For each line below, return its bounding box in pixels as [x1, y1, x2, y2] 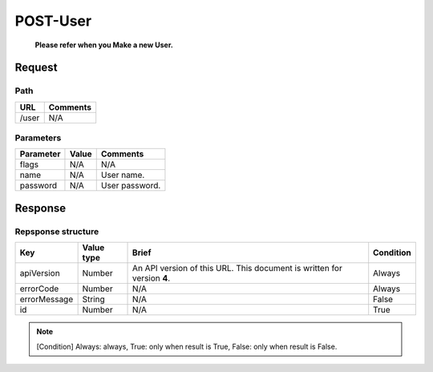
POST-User [14, 12, 92, 30]
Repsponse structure [14, 225, 99, 237]
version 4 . [132, 273, 171, 284]
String [82, 293, 106, 305]
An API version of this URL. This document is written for [132, 263, 342, 274]
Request [14, 61, 58, 75]
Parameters [14, 132, 62, 144]
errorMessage [19, 293, 74, 305]
